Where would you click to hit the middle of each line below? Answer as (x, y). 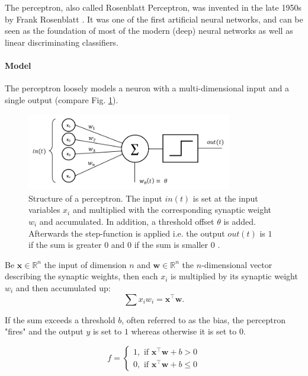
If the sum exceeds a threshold (60, 319)
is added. (240, 221)
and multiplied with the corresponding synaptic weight (172, 210)
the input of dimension (85, 264)
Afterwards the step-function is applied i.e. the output (127, 233)
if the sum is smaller (171, 245)
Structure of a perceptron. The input (95, 198)
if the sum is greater (65, 245)
